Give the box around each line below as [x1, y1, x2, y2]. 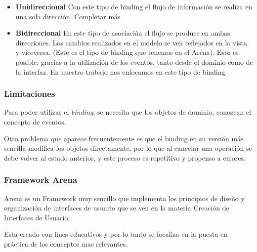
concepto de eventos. [4, 116, 66, 126]
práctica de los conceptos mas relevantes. [4, 238, 128, 249]
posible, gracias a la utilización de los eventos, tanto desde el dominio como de [15, 56, 253, 67]
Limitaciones [4, 87, 55, 100]
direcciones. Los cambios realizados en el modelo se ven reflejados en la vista [15, 37, 248, 47]
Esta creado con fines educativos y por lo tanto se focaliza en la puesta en [4, 229, 228, 239]
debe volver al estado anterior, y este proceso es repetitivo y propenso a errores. [4, 152, 246, 163]
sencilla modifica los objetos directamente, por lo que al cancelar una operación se [4, 143, 252, 153]
